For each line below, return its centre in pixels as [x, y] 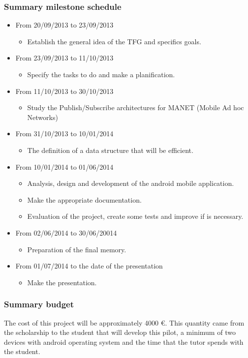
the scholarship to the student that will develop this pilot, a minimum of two [120, 332]
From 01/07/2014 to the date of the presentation [89, 266]
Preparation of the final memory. [77, 249]
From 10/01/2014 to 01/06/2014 [64, 166]
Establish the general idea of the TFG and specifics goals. [114, 41]
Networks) [43, 117]
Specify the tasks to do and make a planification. [101, 74]
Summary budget [39, 304]
